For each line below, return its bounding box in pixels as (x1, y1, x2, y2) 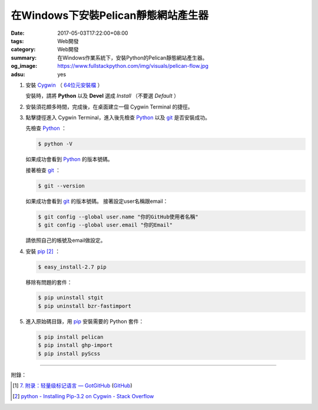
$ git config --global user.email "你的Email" (38, 222, 173, 228)
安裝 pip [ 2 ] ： (25, 248, 61, 255)
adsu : (11, 71, 26, 78)
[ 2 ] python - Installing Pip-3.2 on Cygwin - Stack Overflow (12, 393, 154, 400)
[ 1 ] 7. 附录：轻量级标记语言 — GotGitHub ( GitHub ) (12, 382, 132, 389)
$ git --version (38, 182, 85, 189)
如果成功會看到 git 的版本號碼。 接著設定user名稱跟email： (25, 198, 168, 205)
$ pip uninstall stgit (38, 294, 104, 301)
